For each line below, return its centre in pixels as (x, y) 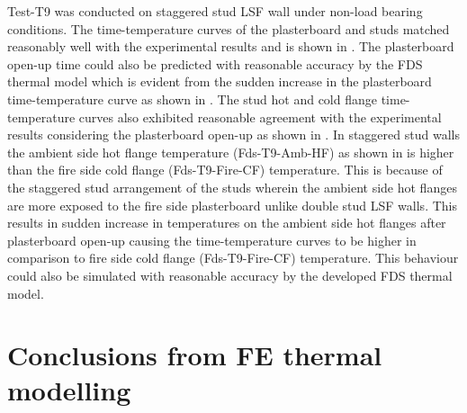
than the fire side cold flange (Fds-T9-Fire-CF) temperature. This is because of (225, 170)
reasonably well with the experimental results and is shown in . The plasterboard (231, 46)
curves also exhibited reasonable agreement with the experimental (260, 117)
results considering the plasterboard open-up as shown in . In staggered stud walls (233, 135)
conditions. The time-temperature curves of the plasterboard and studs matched (229, 28)
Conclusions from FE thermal (195, 355)
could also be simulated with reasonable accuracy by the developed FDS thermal (230, 275)
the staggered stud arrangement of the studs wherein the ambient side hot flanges (232, 187)
